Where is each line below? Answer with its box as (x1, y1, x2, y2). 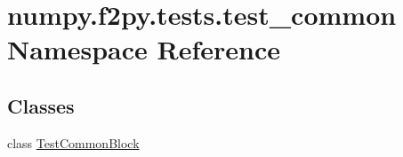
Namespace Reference (7, 31, 280, 67)
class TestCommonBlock (7, 133, 140, 152)
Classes (7, 91, 75, 119)
